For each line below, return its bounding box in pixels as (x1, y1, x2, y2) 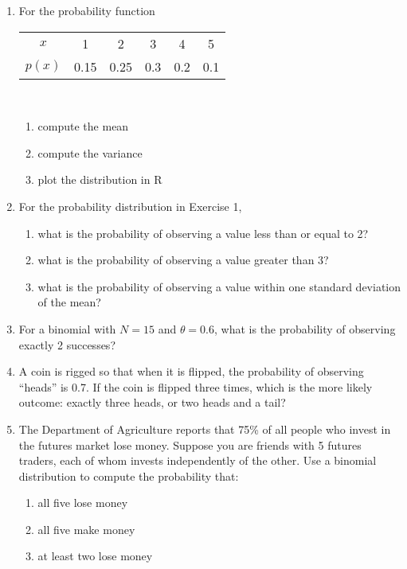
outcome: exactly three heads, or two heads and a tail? (18, 394, 286, 411)
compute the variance (37, 144, 143, 161)
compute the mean (37, 118, 129, 134)
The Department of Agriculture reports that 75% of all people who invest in (18, 420, 391, 437)
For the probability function (18, 2, 155, 18)
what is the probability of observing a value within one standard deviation (37, 278, 401, 294)
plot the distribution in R (37, 171, 162, 188)
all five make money (37, 520, 135, 537)
